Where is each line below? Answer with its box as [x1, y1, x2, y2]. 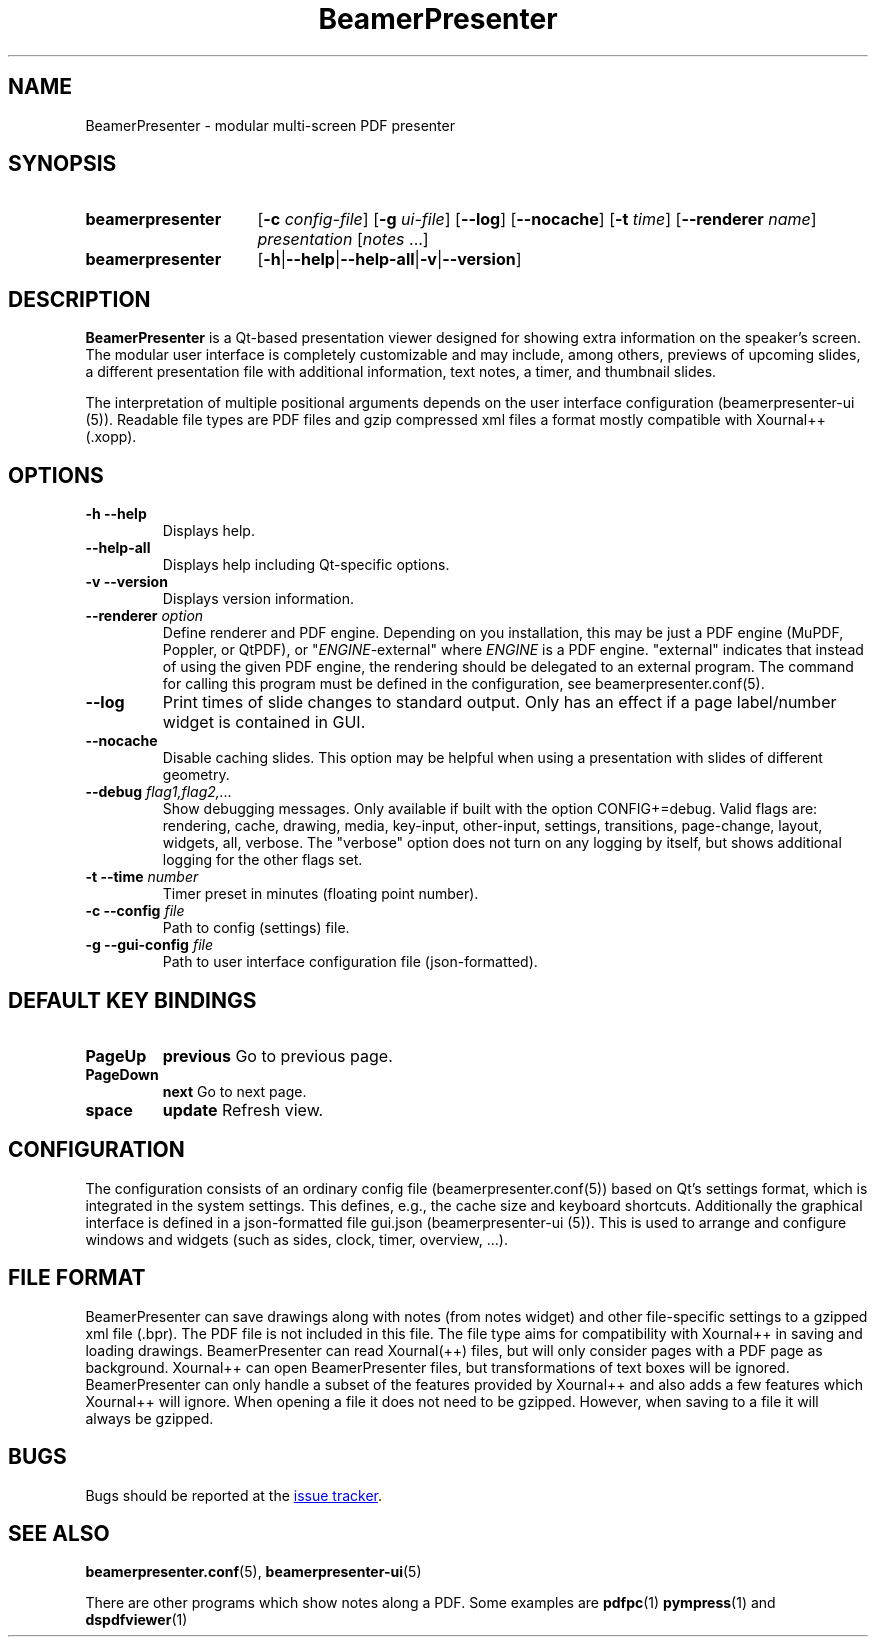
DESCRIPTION [8, 286, 151, 312]
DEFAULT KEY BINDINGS [8, 987, 257, 1013]
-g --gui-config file [85, 936, 213, 954]
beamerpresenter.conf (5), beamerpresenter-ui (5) [85, 1563, 422, 1581]
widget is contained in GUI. [162, 712, 366, 733]
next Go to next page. [162, 1082, 307, 1100]
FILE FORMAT [8, 1265, 146, 1291]
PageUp [85, 1045, 147, 1066]
